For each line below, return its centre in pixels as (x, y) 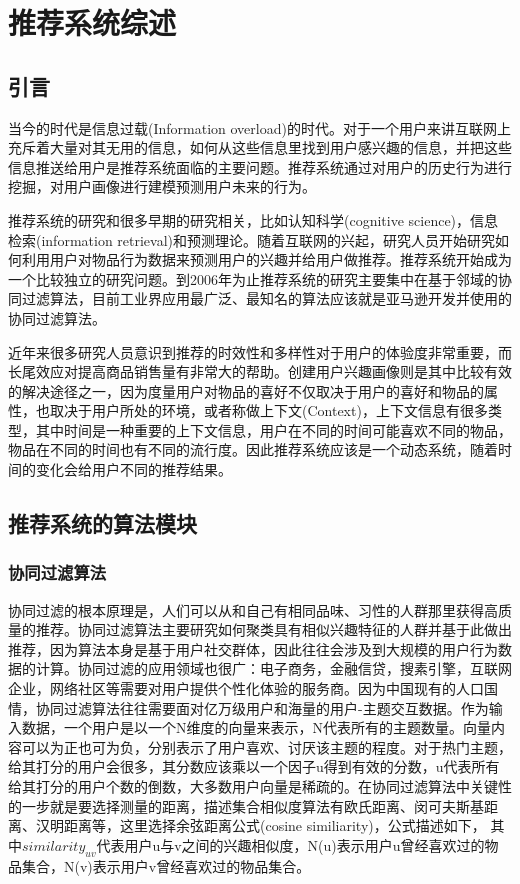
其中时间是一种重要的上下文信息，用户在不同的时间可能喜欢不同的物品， (273, 429)
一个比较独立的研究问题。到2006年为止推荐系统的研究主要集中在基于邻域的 (253, 278)
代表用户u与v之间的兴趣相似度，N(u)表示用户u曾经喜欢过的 (290, 844)
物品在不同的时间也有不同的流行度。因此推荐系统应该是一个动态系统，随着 (253, 449)
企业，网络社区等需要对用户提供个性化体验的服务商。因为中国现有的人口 (246, 688)
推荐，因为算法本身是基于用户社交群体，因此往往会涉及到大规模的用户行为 (253, 648)
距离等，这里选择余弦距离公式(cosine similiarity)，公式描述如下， (274, 825)
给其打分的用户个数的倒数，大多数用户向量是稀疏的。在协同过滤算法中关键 (253, 786)
